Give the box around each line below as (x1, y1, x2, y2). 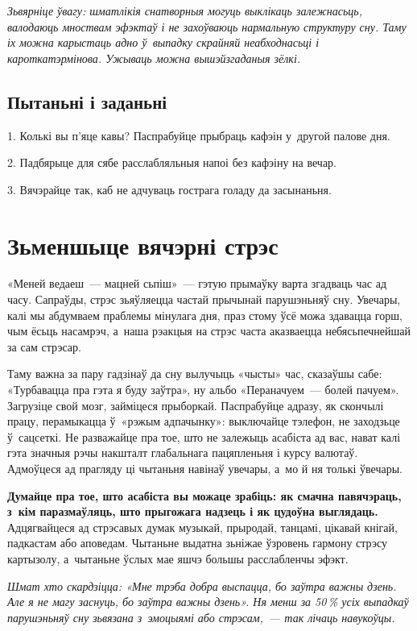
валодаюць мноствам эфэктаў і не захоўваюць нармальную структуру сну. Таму (7, 18, 407, 35)
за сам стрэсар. (7, 338, 81, 355)
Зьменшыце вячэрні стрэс (7, 228, 279, 261)
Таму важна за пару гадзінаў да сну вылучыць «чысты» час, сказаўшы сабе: (7, 365, 382, 382)
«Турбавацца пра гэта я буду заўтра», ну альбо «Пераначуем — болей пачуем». (7, 381, 399, 398)
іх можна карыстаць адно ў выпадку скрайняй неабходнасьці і (7, 34, 320, 51)
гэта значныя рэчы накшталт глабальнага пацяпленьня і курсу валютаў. (7, 444, 358, 461)
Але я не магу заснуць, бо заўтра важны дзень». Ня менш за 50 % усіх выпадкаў (7, 593, 409, 610)
